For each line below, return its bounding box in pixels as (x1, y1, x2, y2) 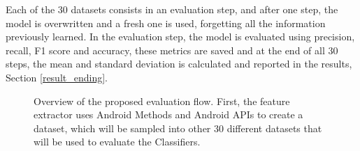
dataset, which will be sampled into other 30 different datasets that (34, 120, 322, 135)
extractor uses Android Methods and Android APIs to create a (34, 107, 303, 122)
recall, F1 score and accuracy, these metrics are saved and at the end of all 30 (6, 42, 338, 57)
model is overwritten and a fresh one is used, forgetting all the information (6, 15, 326, 30)
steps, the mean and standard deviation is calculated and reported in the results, (6, 56, 352, 71)
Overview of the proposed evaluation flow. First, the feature (34, 93, 290, 108)
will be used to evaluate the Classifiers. (34, 134, 201, 149)
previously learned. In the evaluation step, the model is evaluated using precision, (6, 29, 355, 44)
